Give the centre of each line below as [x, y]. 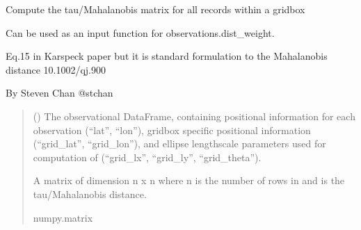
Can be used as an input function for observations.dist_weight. [140, 32]
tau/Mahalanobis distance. [90, 194]
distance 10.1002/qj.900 [56, 69]
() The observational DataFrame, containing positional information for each [194, 116]
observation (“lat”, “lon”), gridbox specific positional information [172, 130]
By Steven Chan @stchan [59, 93]
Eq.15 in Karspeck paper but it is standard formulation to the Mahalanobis [167, 56]
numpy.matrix [63, 217]
